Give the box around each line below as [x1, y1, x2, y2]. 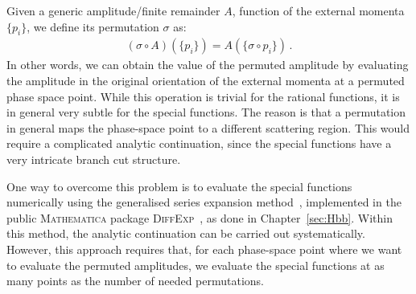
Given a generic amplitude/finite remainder [6, 2, 220, 18]
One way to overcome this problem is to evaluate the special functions [6, 178, 352, 194]
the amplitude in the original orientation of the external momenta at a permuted [6, 72, 405, 89]
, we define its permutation [27, 18, 159, 35]
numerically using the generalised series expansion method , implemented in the [6, 194, 402, 210]
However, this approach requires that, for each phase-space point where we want [6, 240, 402, 257]
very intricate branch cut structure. [6, 150, 181, 167]
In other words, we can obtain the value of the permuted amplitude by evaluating [6, 56, 409, 73]
